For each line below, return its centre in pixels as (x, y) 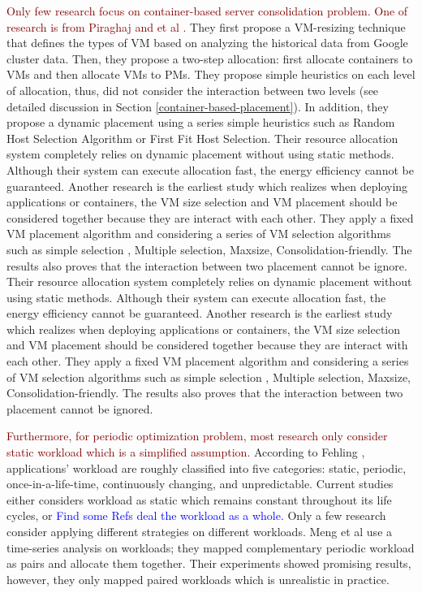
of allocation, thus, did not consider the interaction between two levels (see (193, 90)
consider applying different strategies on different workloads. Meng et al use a (200, 531)
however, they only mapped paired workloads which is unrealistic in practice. (198, 579)
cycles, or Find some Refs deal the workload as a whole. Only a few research (196, 515)
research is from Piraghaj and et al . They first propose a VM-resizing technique (206, 26)
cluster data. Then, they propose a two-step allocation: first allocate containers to (210, 58)
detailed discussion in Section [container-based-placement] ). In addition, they (198, 106)
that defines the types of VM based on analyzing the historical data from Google (207, 43)
